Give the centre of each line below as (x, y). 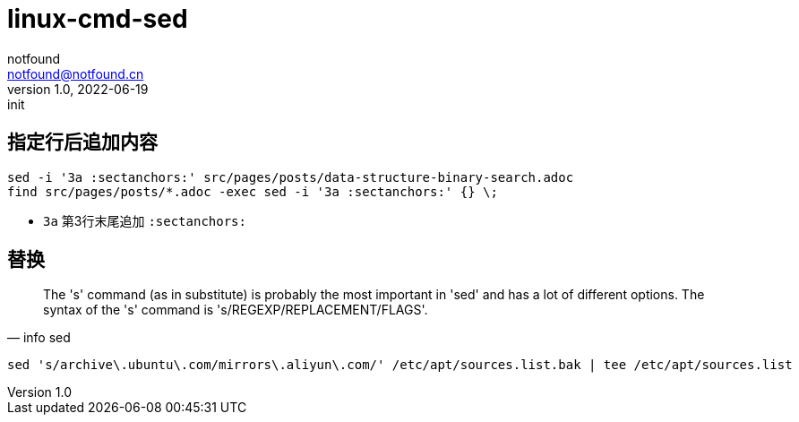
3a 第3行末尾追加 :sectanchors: (145, 220)
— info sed (39, 338)
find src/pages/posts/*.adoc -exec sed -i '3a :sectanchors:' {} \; (253, 191)
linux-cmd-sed (98, 19)
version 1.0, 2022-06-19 (78, 89)
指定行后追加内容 (82, 142)
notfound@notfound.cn (76, 73)
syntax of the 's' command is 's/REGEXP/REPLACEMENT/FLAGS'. (236, 310)
